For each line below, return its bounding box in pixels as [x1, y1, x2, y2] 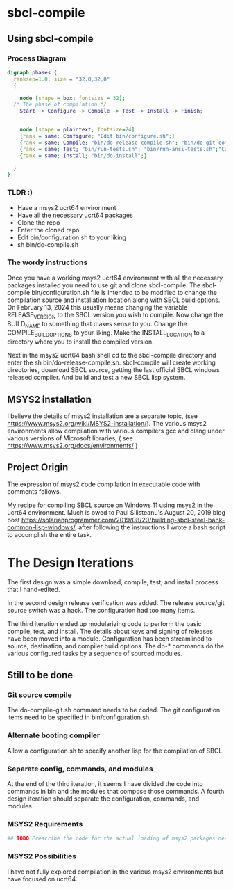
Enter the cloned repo [17, 225, 80, 234]
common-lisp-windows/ [7, 523, 76, 531]
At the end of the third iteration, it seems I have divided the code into [7, 780, 203, 788]
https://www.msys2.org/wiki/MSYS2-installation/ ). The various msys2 [7, 419, 207, 428]
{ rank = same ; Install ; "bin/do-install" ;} [19, 152, 148, 159]
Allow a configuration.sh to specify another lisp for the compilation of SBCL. [7, 746, 224, 755]
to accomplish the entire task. [7, 530, 92, 538]
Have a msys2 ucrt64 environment [17, 203, 116, 211]
